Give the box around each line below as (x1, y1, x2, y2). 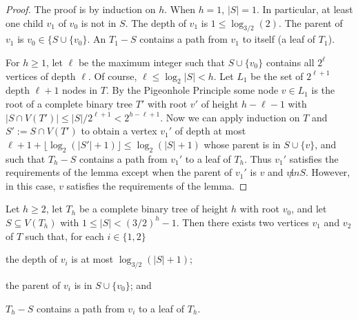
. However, (306, 165, 350, 179)
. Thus (244, 151, 272, 166)
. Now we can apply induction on (160, 110, 300, 124)
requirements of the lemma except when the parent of (6, 165, 232, 179)
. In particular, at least (256, 2, 353, 16)
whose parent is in (203, 137, 281, 151)
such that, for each (25, 228, 104, 243)
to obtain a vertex (81, 123, 157, 138)
